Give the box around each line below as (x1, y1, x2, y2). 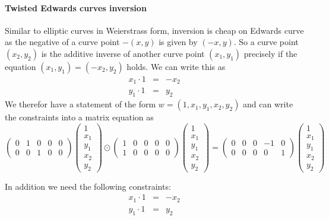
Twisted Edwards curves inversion (5, 1, 147, 14)
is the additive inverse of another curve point (41, 47, 205, 59)
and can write (243, 98, 293, 110)
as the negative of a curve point (5, 36, 120, 48)
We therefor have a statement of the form (5, 98, 156, 110)
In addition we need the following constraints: (5, 180, 171, 192)
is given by (159, 36, 198, 48)
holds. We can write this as (126, 60, 226, 72)
